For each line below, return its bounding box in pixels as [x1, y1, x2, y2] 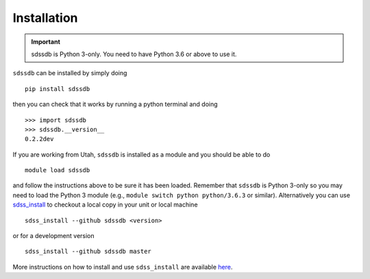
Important [31, 38, 61, 46]
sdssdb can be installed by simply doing [12, 69, 127, 77]
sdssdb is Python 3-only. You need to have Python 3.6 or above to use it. [31, 50, 237, 58]
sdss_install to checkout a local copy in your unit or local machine [12, 200, 198, 209]
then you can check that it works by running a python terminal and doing [12, 100, 219, 109]
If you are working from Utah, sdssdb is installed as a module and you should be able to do [12, 150, 271, 159]
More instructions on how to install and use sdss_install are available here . [12, 263, 233, 271]
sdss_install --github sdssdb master [25, 248, 152, 256]
